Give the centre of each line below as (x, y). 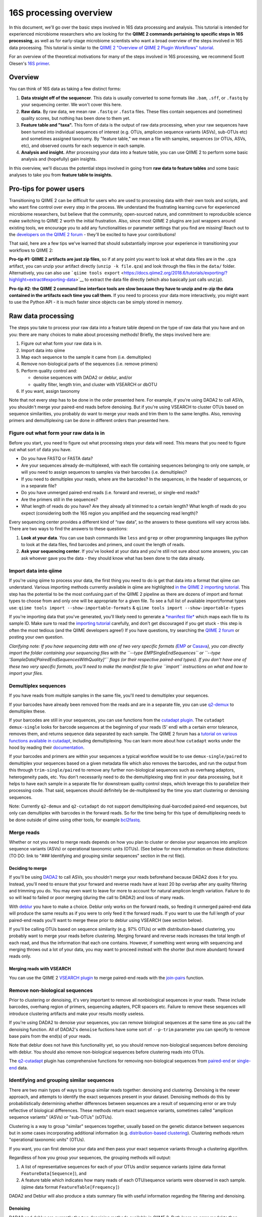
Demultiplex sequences (38, 685)
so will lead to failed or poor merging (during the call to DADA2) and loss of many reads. (97, 898)
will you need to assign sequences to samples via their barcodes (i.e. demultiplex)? (104, 472)
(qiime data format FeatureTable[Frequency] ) (70, 1187)
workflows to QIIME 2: (31, 250)
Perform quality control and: (49, 370)
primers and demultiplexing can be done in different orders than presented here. (89, 421)
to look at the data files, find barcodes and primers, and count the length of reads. (103, 545)
